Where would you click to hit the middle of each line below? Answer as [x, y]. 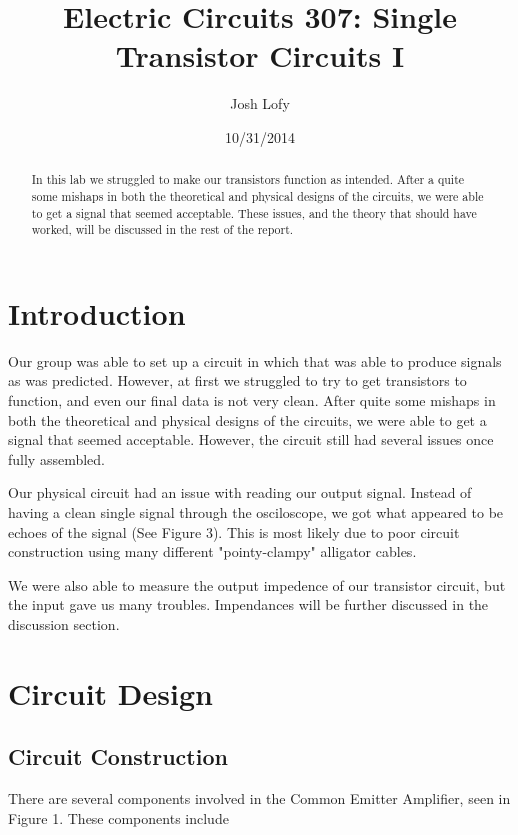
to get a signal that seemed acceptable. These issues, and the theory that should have [254, 212]
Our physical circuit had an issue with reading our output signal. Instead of [240, 492]
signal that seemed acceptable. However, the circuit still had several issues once [251, 439]
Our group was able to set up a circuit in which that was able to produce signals [255, 360]
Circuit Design [110, 692]
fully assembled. [56, 458]
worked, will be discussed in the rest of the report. [162, 229]
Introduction [97, 312]
